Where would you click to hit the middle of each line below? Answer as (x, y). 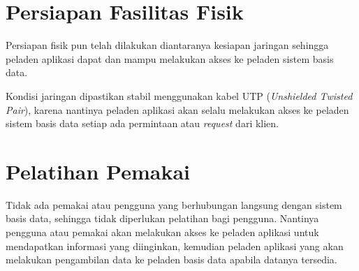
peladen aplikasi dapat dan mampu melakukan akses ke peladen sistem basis (170, 58)
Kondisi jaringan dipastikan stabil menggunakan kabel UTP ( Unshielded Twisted (179, 95)
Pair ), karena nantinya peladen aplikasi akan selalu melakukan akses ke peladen (177, 109)
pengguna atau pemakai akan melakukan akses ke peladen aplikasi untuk (162, 232)
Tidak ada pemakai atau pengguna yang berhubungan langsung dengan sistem (174, 204)
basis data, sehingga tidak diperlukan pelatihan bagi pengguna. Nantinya (162, 218)
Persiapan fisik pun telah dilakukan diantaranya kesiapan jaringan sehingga (167, 45)
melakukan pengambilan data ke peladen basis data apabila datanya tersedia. (171, 259)
